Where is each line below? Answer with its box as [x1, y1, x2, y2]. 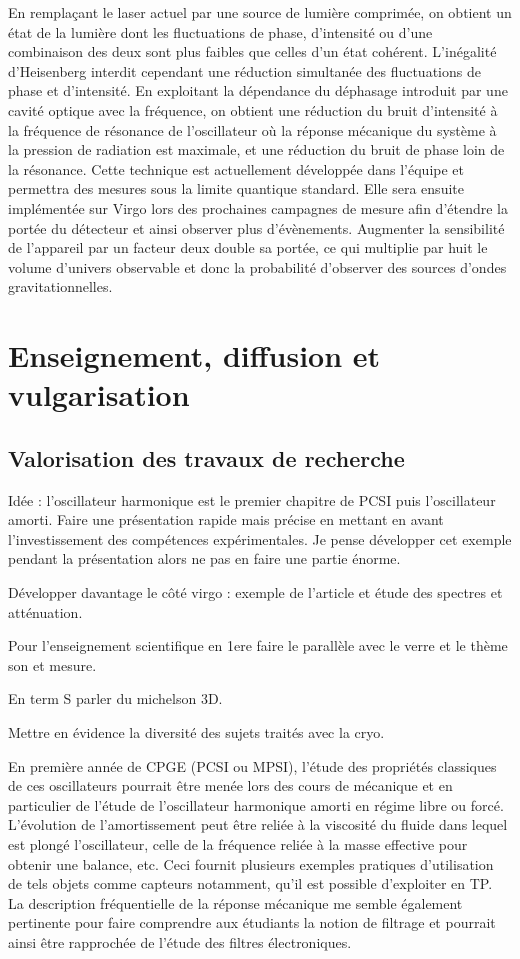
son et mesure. [8, 654, 97, 675]
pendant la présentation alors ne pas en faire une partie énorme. [8, 548, 401, 569]
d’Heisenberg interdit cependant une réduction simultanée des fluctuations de [8, 60, 481, 81]
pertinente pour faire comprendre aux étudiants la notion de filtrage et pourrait [8, 912, 496, 933]
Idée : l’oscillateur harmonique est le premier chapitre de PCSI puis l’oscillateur [8, 489, 496, 510]
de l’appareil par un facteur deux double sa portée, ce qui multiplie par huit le [8, 237, 488, 258]
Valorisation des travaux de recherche [8, 442, 405, 473]
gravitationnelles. [8, 276, 113, 297]
